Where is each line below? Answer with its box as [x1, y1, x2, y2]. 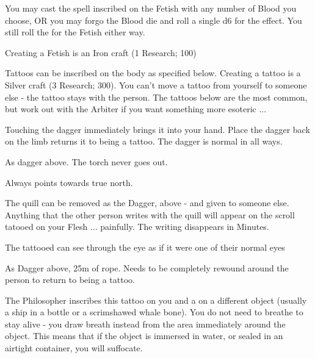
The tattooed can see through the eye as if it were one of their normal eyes [5, 240, 285, 253]
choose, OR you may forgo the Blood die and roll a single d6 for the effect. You [5, 13, 302, 26]
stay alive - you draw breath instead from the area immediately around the [5, 317, 286, 330]
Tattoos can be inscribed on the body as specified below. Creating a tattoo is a [5, 66, 301, 79]
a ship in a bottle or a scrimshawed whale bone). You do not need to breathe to [5, 306, 303, 318]
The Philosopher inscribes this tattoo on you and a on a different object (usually [5, 293, 307, 306]
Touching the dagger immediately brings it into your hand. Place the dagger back [5, 123, 310, 135]
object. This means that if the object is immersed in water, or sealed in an [5, 329, 283, 342]
